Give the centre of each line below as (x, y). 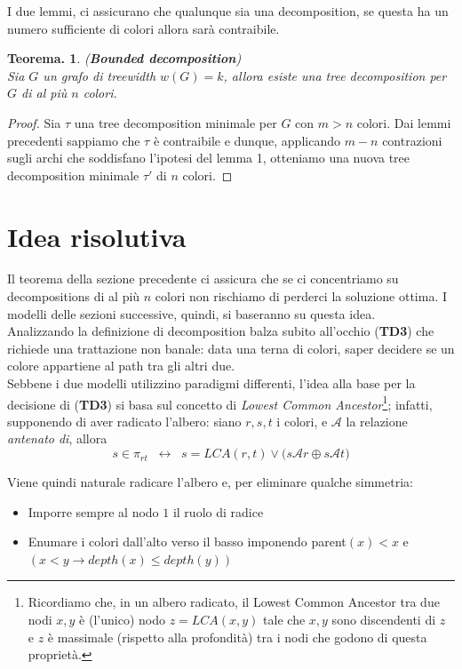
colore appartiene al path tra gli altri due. (121, 366)
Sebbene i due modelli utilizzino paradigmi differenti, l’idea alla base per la (211, 383)
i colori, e (302, 421)
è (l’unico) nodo (122, 620)
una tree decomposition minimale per (175, 122)
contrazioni (412, 140)
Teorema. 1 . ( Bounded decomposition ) (124, 58)
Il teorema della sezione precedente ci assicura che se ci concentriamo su (203, 279)
